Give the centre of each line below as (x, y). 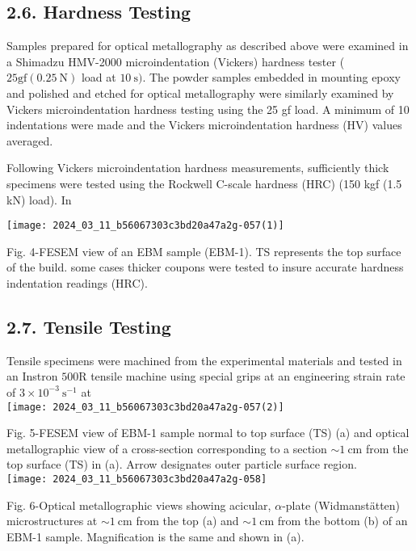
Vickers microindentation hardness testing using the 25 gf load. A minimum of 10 (208, 109)
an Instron (32, 376)
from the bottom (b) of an (342, 521)
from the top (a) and (187, 521)
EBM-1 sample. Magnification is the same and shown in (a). (155, 536)
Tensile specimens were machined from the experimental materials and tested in (204, 360)
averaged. (30, 140)
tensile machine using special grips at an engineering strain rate (248, 376)
